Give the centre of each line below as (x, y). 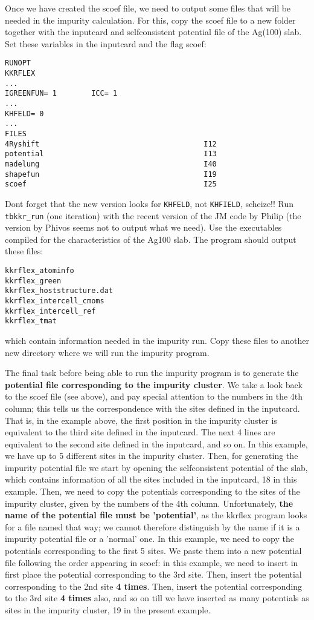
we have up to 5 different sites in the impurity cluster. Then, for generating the (152, 456)
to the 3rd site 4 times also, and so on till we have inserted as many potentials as (157, 598)
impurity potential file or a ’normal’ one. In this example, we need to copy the (149, 539)
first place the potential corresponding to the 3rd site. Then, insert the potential (153, 574)
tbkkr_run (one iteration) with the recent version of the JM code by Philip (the (153, 215)
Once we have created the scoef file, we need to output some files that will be (148, 8)
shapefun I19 (111, 174)
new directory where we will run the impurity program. (107, 352)
